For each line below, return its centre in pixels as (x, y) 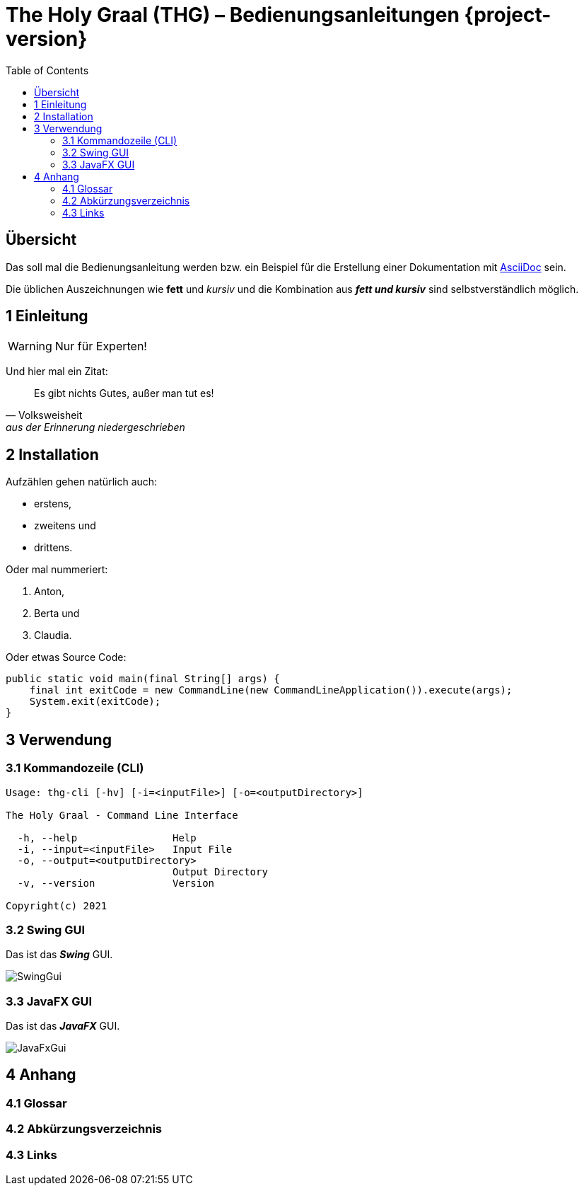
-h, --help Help (107, 838)
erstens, (53, 504)
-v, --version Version (116, 883)
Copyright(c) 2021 (57, 905)
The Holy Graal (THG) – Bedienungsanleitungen (233, 15)
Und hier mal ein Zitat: (57, 372)
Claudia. (53, 635)
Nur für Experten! (101, 346)
